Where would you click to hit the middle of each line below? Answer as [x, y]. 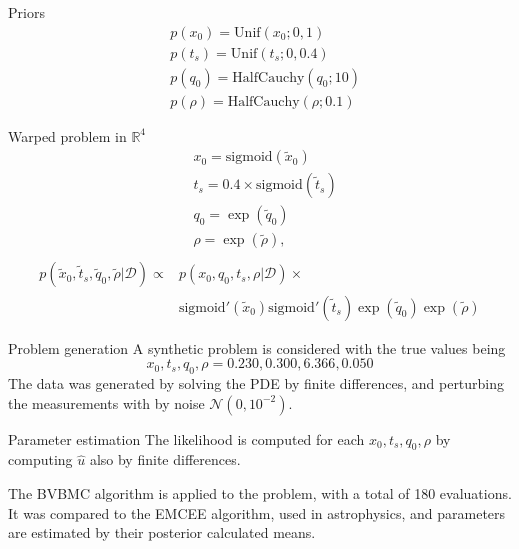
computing [40, 459]
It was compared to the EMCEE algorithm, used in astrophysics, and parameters [257, 512]
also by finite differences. [165, 459]
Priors [26, 12]
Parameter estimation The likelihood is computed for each [186, 438]
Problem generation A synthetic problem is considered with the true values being [257, 347]
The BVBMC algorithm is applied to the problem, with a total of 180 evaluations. [260, 492]
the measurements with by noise [106, 402]
